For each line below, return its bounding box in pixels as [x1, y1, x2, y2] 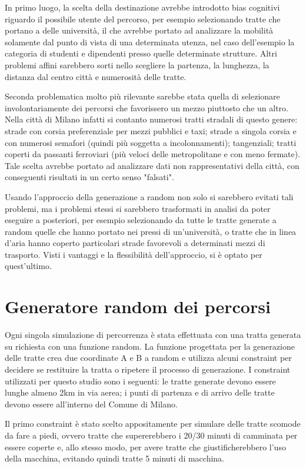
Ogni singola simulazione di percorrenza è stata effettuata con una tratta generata [5, 328, 301, 341]
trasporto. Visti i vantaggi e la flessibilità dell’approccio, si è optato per [5, 248, 262, 260]
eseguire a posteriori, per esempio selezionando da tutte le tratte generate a [5, 214, 277, 226]
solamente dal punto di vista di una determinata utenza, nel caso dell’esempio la [5, 35, 295, 48]
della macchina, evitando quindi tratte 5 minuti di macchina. [5, 452, 225, 464]
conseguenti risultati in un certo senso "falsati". [5, 171, 174, 183]
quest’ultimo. [5, 260, 52, 272]
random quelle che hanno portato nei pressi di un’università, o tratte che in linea [5, 225, 297, 237]
